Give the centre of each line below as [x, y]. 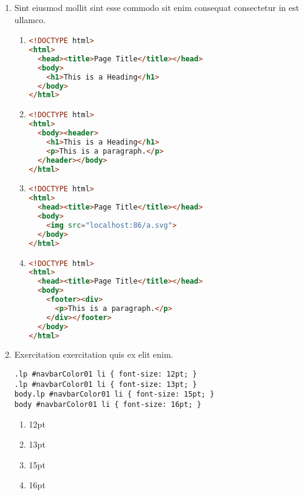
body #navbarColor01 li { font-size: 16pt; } [108, 405]
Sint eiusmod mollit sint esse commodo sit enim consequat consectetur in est [157, 7]
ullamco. [30, 19]
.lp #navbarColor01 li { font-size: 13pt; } [106, 384]
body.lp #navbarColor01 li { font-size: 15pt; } [114, 394]
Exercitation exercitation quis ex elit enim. [94, 354]
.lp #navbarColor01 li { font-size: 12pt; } [106, 374]
